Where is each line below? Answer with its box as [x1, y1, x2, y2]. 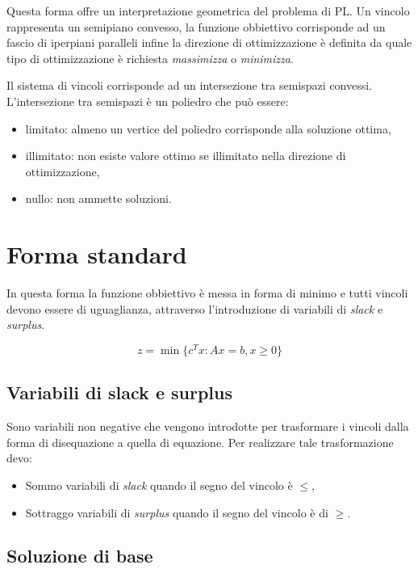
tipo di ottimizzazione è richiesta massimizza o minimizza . [6, 49, 294, 66]
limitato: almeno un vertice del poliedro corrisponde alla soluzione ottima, [25, 120, 391, 137]
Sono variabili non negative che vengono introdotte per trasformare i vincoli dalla [6, 418, 409, 435]
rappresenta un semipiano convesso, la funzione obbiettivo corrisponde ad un [6, 18, 386, 35]
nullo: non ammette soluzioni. [25, 190, 172, 207]
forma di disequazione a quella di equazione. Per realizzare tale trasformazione [6, 433, 394, 450]
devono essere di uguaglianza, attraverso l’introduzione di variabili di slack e [6, 300, 383, 317]
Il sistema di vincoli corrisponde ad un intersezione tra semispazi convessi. [6, 77, 373, 94]
